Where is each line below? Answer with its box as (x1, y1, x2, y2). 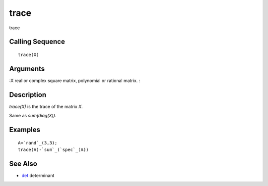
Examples (9, 125, 41, 134)
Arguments (9, 64, 45, 73)
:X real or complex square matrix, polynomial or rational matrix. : (9, 77, 140, 84)
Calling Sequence (9, 38, 66, 46)
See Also (9, 159, 37, 168)
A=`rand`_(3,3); (18, 140, 58, 145)
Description (9, 91, 47, 99)
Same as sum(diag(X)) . (9, 113, 57, 119)
